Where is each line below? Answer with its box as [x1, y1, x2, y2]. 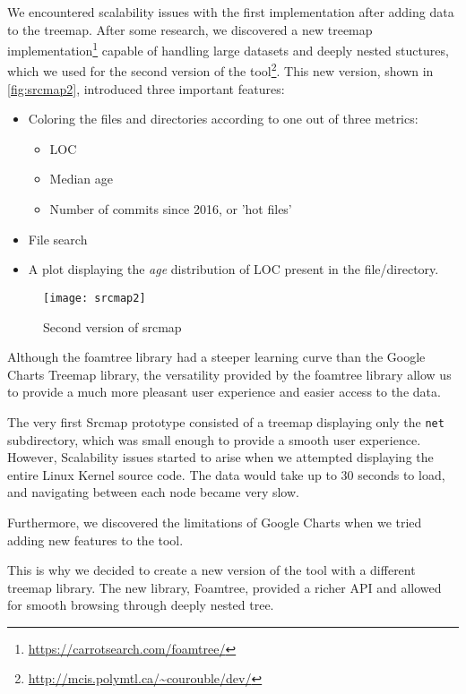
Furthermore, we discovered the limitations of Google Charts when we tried [7, 512, 422, 531]
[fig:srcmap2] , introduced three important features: [7, 79, 285, 98]
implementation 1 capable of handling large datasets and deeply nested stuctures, [7, 39, 449, 59]
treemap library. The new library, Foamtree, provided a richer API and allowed [7, 578, 442, 596]
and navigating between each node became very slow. [7, 483, 299, 501]
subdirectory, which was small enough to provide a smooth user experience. [7, 430, 421, 449]
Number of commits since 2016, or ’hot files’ [49, 200, 292, 218]
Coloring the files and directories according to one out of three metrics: [28, 109, 419, 128]
